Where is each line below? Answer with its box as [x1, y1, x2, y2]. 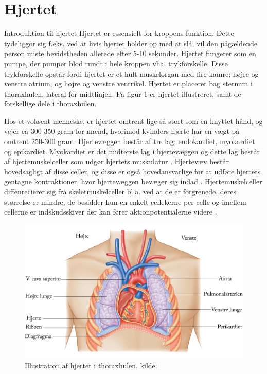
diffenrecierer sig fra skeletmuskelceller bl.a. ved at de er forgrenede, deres [4, 186, 236, 197]
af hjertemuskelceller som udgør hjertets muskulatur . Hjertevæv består [4, 156, 229, 167]
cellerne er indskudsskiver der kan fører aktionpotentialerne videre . [4, 206, 217, 217]
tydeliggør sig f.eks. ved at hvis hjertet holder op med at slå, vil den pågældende [4, 38, 257, 48]
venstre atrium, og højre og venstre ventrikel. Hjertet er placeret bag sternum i [4, 78, 253, 89]
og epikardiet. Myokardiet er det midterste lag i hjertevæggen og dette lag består [4, 146, 260, 156]
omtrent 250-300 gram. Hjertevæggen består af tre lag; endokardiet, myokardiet [4, 136, 255, 147]
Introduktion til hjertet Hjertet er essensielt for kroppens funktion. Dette [4, 28, 234, 39]
